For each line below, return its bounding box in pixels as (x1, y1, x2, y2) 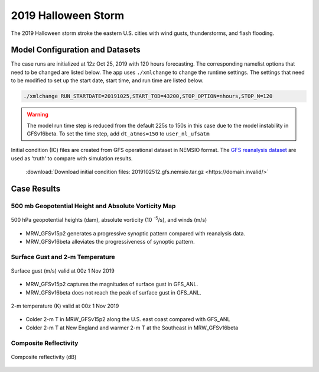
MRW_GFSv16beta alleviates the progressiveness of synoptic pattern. (25, 238, 195, 245)
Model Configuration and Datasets (11, 45, 141, 55)
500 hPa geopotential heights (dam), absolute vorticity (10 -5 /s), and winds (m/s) (11, 215, 207, 224)
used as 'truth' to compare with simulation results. (11, 154, 133, 162)
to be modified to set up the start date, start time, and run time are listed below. (11, 77, 204, 84)
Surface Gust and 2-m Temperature (11, 253, 115, 261)
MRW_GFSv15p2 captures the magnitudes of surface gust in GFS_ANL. (25, 281, 198, 288)
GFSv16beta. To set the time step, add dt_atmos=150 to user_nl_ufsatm (27, 130, 210, 137)
